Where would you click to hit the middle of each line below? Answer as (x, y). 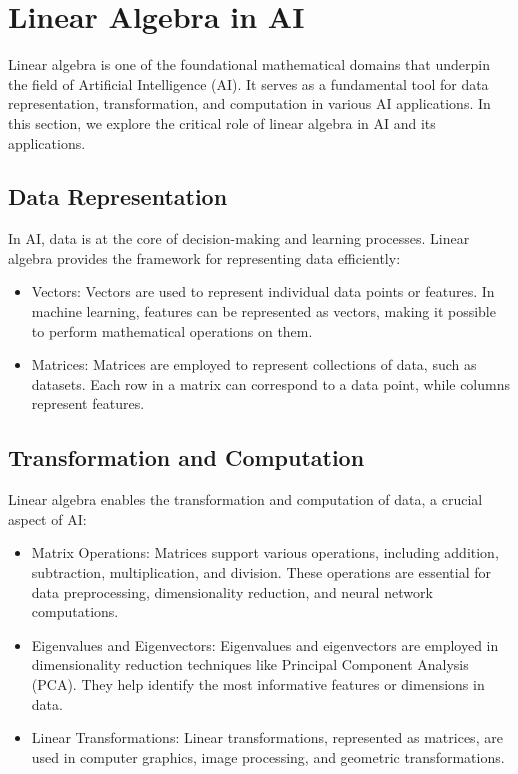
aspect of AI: (47, 518)
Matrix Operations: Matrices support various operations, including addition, (265, 552)
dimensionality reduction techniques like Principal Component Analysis (250, 664)
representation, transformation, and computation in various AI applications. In (249, 103)
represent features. (88, 403)
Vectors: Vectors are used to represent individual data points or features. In (263, 291)
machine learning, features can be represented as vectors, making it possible (263, 311)
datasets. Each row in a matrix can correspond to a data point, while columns (271, 383)
